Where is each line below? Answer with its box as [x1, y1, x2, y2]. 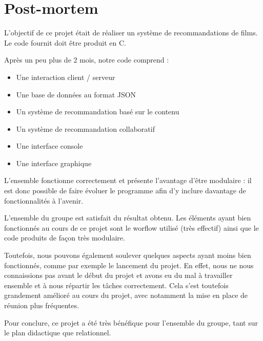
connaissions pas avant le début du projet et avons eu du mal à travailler [4, 270, 233, 280]
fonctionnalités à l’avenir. [4, 195, 84, 206]
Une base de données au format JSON [16, 89, 136, 99]
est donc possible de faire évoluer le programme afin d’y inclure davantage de [4, 185, 246, 196]
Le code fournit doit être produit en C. [4, 37, 126, 48]
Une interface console [16, 141, 83, 151]
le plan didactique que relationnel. [4, 327, 111, 338]
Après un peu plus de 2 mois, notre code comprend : [4, 54, 169, 65]
